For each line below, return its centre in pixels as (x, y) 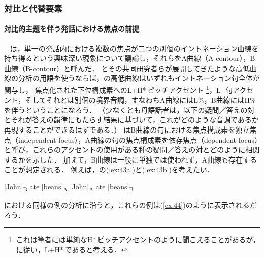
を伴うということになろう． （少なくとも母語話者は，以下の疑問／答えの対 (129, 109)
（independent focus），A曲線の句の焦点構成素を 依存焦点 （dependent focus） (135, 139)
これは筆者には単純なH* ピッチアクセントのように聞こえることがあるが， (138, 239)
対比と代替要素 (33, 8)
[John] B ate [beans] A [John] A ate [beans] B (69, 187)
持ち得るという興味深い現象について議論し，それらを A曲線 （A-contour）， (127, 58)
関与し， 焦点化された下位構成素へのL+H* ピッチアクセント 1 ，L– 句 (119, 89)
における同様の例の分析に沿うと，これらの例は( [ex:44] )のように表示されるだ (130, 205)
